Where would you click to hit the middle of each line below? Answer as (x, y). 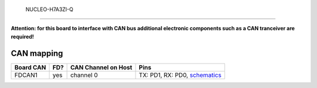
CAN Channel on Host (101, 67)
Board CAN (30, 67)
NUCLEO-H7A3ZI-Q (49, 9)
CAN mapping (37, 53)
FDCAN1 (26, 75)
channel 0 (84, 75)
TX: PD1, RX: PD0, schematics (180, 75)
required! (23, 36)
